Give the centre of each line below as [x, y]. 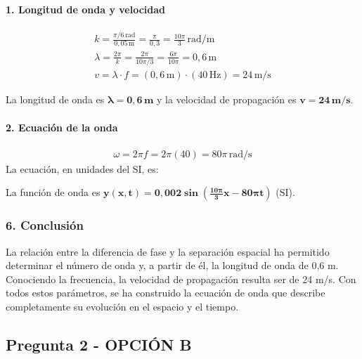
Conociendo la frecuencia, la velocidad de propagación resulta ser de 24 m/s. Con [181, 279]
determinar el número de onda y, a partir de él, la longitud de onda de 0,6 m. [172, 265]
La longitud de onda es [55, 99]
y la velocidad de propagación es [227, 99]
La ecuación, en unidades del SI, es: [82, 168]
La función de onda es [53, 192]
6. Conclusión [45, 225]
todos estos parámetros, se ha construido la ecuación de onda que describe [166, 293]
